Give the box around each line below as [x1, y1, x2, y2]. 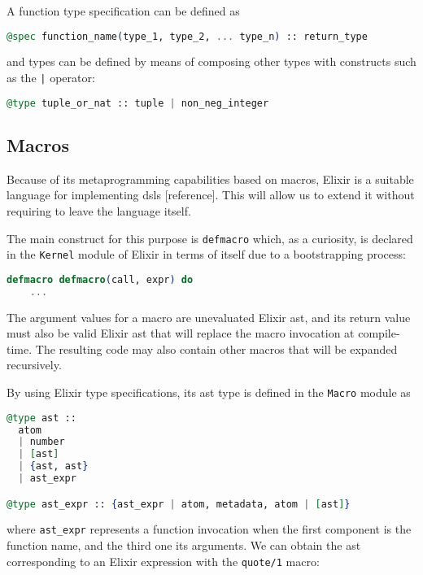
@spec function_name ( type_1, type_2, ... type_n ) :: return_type [7, 30, 368, 42]
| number [18, 436, 65, 448]
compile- [358, 325, 400, 342]
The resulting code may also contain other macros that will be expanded [35, 340, 398, 357]
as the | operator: [7, 69, 95, 86]
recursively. [7, 356, 62, 373]
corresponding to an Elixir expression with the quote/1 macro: [7, 552, 320, 569]
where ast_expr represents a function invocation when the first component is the [7, 521, 412, 538]
